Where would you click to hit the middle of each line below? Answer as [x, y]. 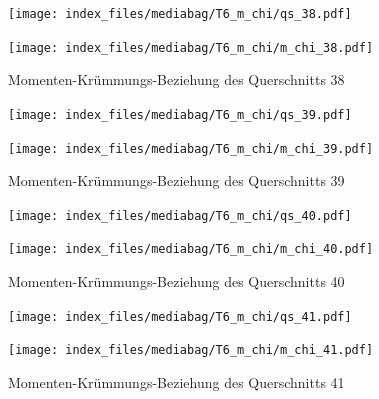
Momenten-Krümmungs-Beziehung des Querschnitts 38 [176, 79]
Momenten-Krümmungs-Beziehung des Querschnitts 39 [176, 180]
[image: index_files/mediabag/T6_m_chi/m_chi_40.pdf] [191, 249]
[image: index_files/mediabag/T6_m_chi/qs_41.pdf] [180, 316]
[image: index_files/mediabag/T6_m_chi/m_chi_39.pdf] [191, 148]
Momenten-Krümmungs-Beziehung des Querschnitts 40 [176, 281]
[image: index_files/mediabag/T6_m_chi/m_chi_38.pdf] [191, 47]
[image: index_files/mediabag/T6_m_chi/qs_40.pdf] [180, 215]
